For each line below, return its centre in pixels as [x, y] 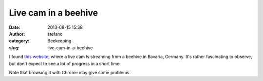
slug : [14, 48]
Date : [15, 27]
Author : [17, 34]
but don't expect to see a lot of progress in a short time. [65, 63]
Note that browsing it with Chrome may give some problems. [70, 72]
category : [19, 41]
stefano [55, 34]
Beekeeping [59, 41]
